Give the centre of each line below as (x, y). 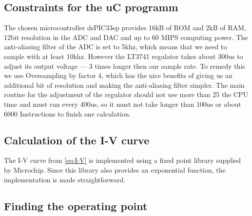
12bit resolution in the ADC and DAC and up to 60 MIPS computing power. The (126, 37)
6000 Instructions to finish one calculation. (68, 113)
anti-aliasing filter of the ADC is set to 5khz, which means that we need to (116, 47)
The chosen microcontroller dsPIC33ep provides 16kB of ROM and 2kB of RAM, (125, 28)
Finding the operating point (76, 206)
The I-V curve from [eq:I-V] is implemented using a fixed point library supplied (123, 160)
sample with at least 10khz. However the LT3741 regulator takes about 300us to (124, 56)
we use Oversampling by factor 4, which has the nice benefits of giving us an (118, 75)
